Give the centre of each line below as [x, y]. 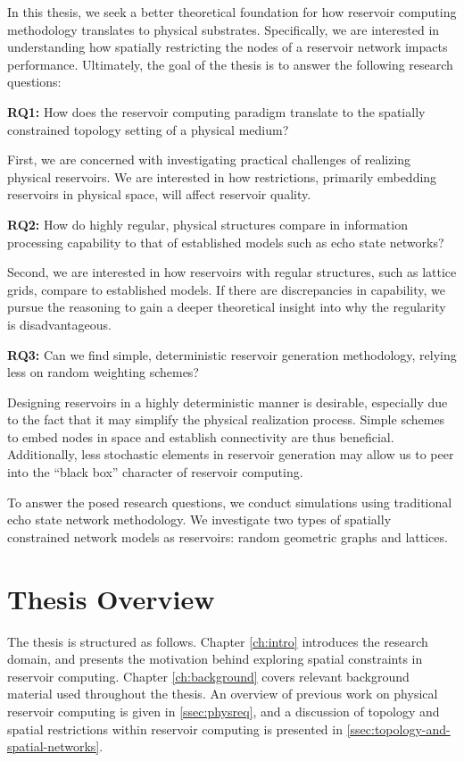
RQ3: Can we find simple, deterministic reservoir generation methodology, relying [232, 354]
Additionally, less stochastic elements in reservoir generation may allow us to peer [231, 454]
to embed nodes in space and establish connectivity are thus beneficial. [201, 436]
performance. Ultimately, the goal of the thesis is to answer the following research [230, 64]
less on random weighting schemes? [103, 372]
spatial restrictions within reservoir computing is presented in [175, 729]
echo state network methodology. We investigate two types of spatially [199, 519]
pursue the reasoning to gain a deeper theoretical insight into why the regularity [227, 307]
